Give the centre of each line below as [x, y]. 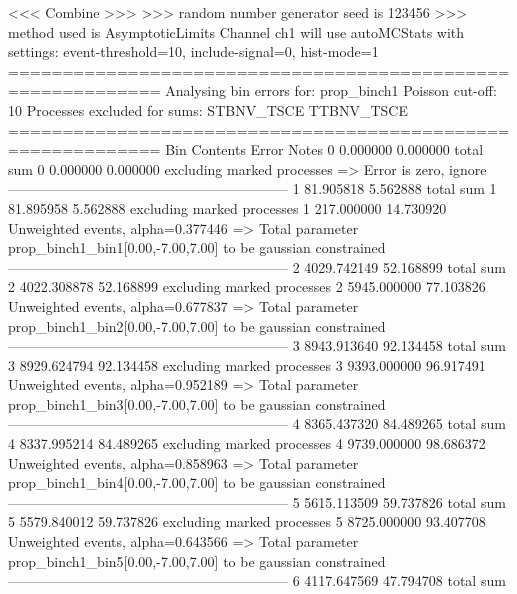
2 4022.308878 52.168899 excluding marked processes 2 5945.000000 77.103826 [247, 286]
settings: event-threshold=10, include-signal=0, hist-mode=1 [193, 51]
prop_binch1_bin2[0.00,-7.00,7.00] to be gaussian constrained [197, 325]
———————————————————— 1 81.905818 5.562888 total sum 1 [252, 188]
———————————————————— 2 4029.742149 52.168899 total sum [257, 266]
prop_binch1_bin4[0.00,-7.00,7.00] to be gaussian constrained [197, 482]
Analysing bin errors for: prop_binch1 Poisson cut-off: [331, 90]
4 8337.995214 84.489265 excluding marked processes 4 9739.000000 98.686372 [247, 443]
